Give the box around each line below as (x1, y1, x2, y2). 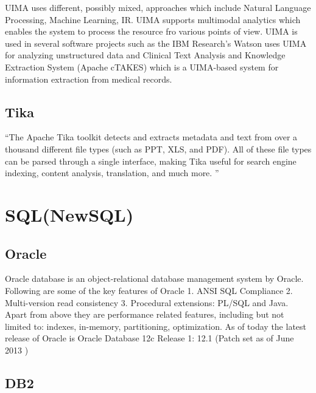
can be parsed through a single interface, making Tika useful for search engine (5, 154, 297, 167)
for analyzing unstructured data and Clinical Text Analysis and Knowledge (5, 49, 286, 61)
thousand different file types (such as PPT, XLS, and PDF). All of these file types (5, 142, 312, 155)
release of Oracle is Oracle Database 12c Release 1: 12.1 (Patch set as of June (5, 332, 294, 344)
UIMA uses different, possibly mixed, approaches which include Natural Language (5, 1, 311, 13)
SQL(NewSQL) (5, 202, 134, 227)
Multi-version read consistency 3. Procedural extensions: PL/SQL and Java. (5, 296, 289, 309)
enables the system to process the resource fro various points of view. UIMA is (5, 25, 298, 38)
